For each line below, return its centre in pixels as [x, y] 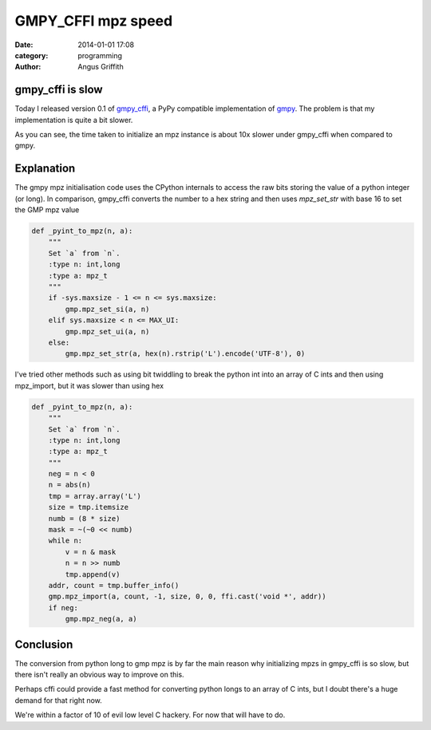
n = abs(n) [69, 485]
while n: [65, 541]
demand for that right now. [59, 700]
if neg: [63, 608]
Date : [24, 45]
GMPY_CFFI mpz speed [94, 21]
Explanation [45, 169]
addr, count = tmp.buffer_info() [114, 585]
